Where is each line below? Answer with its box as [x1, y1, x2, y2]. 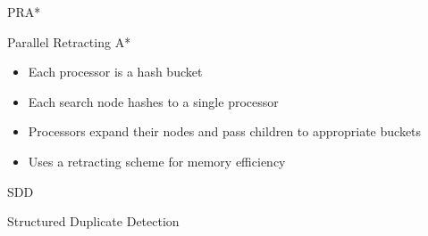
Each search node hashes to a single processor [28, 92, 279, 110]
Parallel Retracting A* [7, 32, 131, 51]
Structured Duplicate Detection [7, 212, 180, 231]
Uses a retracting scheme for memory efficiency [28, 151, 286, 170]
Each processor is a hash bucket [28, 62, 203, 81]
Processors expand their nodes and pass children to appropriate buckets [28, 122, 422, 141]
